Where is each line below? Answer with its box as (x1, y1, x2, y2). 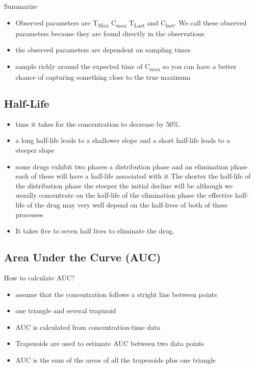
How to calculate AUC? (4, 272, 75, 282)
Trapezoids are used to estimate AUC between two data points (15, 338, 204, 348)
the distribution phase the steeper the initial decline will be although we (15, 180, 233, 190)
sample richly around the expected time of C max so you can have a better (15, 61, 236, 72)
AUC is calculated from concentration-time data (15, 322, 161, 332)
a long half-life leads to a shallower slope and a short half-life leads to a (15, 135, 230, 145)
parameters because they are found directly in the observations (15, 28, 204, 38)
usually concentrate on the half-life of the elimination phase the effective (15, 190, 233, 200)
